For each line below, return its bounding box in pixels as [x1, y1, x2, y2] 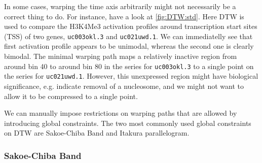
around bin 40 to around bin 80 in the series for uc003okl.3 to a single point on [4, 60, 254, 71]
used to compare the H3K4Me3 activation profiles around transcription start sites [4, 21, 257, 31]
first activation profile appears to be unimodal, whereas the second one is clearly [4, 41, 254, 51]
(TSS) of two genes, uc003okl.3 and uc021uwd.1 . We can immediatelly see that [4, 30, 253, 41]
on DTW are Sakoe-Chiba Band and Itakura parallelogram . [4, 127, 190, 138]
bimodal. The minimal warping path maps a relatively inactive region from [4, 51, 237, 61]
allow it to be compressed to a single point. [4, 90, 138, 101]
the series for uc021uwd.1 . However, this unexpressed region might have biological [4, 71, 258, 81]
